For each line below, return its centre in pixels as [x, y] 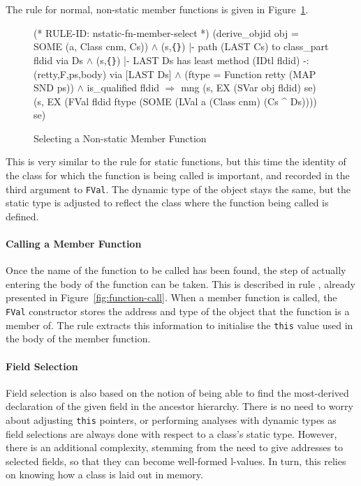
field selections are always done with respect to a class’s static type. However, [171, 433]
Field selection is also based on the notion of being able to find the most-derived [177, 392]
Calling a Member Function [74, 244]
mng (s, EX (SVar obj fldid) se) [249, 88]
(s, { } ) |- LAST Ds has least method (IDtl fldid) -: [202, 60]
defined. [22, 216]
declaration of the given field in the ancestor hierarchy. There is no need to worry [179, 406]
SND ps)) [54, 88]
